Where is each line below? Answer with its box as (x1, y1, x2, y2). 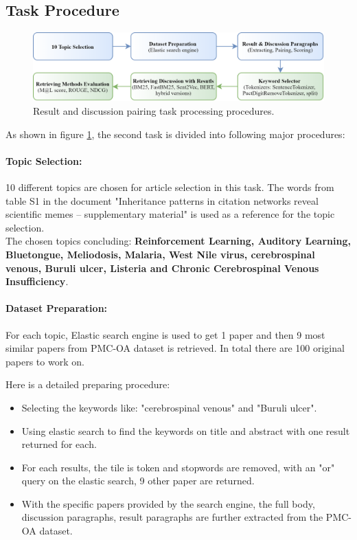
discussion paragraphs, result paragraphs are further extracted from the (21, 510, 323, 524)
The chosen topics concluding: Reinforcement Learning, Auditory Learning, (5, 234, 351, 248)
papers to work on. (5, 354, 84, 368)
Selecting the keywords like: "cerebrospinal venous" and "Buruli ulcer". (21, 400, 317, 414)
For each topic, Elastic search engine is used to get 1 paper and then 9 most (5, 327, 325, 341)
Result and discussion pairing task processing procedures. (33, 104, 275, 117)
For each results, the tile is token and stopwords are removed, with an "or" (21, 460, 335, 474)
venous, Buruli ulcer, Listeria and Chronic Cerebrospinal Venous (5, 260, 319, 275)
